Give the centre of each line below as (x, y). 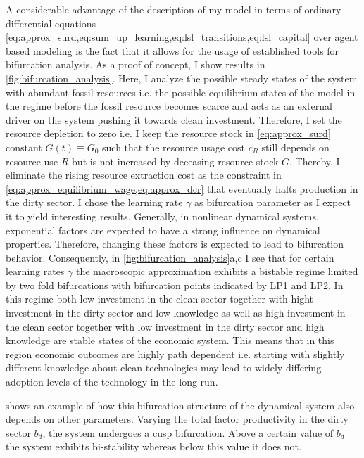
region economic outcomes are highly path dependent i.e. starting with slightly (175, 354)
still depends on (295, 147)
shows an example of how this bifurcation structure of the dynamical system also (180, 405)
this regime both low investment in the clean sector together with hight (160, 299)
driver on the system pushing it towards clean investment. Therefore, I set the (174, 119)
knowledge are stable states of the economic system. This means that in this (170, 340)
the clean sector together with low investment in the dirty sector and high (165, 326)
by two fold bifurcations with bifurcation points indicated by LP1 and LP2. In (175, 285)
